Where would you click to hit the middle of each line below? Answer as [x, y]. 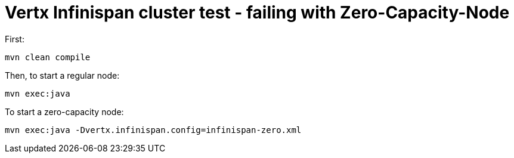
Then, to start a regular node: [62, 75]
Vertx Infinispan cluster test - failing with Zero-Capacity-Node [257, 13]
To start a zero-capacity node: [64, 111]
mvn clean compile [48, 57]
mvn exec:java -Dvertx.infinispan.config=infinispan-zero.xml [153, 130]
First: [15, 39]
